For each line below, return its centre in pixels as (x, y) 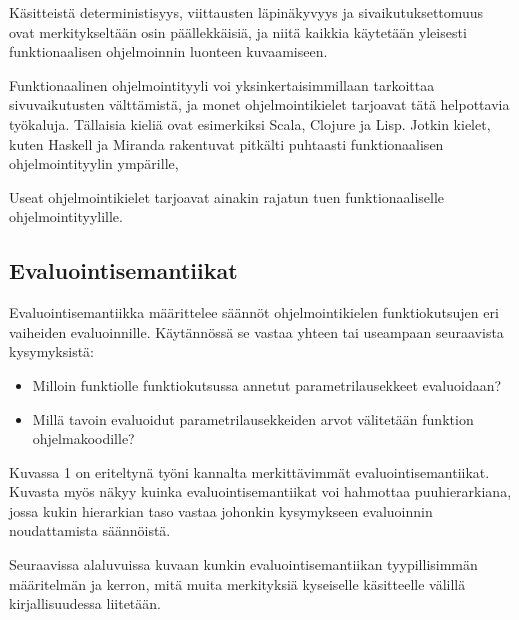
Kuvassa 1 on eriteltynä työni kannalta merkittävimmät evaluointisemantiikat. (249, 471)
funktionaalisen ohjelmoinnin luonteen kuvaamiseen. (168, 51)
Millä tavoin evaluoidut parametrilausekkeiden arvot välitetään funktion (253, 418)
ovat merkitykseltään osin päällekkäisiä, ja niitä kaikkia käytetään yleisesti (238, 31)
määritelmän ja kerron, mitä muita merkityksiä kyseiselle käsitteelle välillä (237, 583)
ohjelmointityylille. (66, 216)
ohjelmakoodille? (83, 438)
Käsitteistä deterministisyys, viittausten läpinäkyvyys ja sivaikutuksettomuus (246, 12)
